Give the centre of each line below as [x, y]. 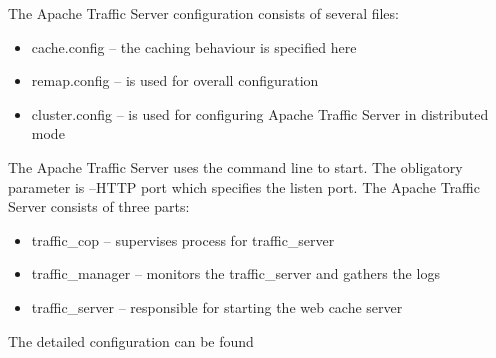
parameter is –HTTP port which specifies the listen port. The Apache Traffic [244, 186]
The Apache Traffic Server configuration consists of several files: [203, 13]
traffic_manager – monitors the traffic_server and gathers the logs [235, 273]
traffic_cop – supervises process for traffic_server [183, 239]
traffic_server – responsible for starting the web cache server [217, 306]
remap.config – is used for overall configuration [175, 80]
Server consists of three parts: [99, 206]
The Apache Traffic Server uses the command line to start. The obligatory [235, 166]
